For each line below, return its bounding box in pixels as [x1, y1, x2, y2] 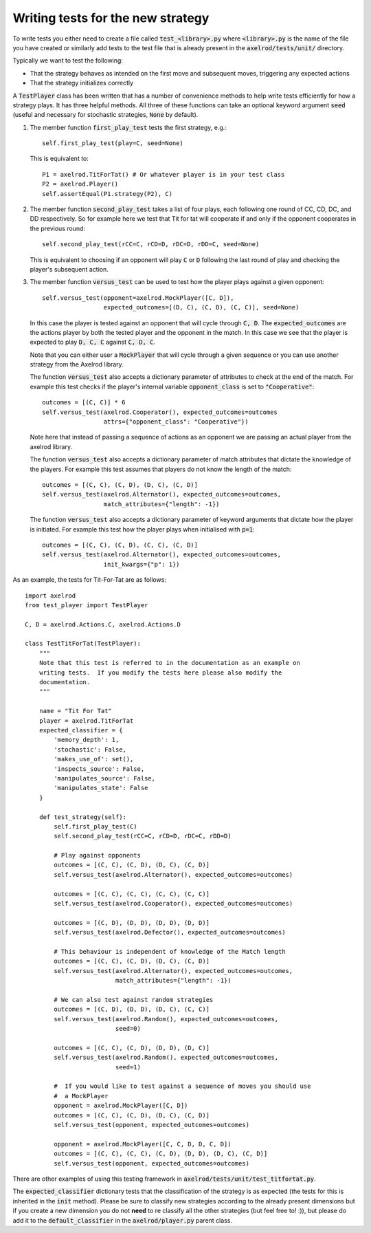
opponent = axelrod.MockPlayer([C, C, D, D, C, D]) [54, 1140, 232, 1148]
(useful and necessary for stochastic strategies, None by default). [12, 111, 199, 119]
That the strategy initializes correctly [30, 79, 134, 87]
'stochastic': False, [54, 745, 127, 753]
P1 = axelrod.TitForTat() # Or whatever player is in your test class [42, 171, 285, 178]
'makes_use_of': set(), [54, 755, 134, 763]
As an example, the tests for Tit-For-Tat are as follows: [12, 576, 166, 584]
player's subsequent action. [30, 265, 109, 273]
